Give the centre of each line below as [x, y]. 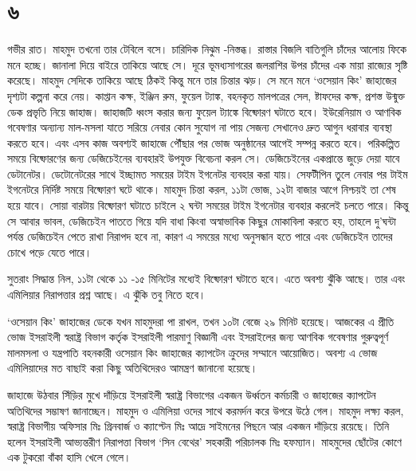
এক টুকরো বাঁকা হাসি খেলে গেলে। [69, 457]
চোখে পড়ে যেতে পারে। [50, 251]
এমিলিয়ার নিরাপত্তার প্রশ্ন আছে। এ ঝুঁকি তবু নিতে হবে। [107, 294]
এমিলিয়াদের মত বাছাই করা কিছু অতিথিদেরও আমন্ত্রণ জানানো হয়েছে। [133, 368]
